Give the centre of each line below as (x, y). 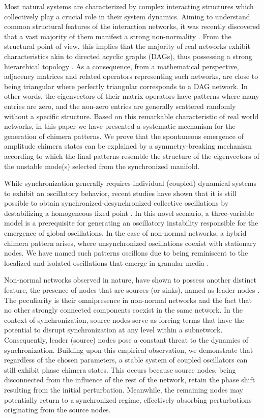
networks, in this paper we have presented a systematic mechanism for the (120, 126)
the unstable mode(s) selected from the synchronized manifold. (102, 166)
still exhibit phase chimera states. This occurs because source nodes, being (120, 369)
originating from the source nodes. (57, 410)
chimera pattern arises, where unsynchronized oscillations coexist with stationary (130, 243)
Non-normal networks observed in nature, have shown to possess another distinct (130, 280)
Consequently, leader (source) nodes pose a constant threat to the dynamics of (126, 340)
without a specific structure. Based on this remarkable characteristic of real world (131, 116)
